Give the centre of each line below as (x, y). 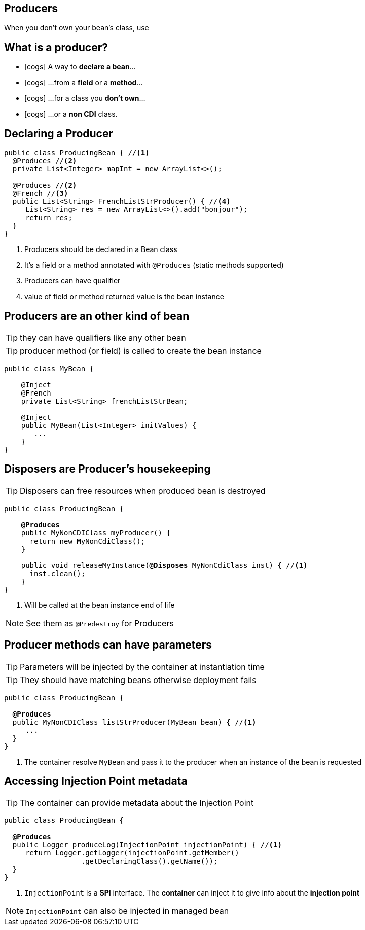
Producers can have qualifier (72, 281)
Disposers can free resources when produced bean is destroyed (143, 491)
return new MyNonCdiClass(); (87, 541)
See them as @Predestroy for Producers (100, 623)
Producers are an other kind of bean (97, 316)
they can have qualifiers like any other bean (103, 337)
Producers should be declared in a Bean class (101, 249)
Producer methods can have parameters (108, 645)
